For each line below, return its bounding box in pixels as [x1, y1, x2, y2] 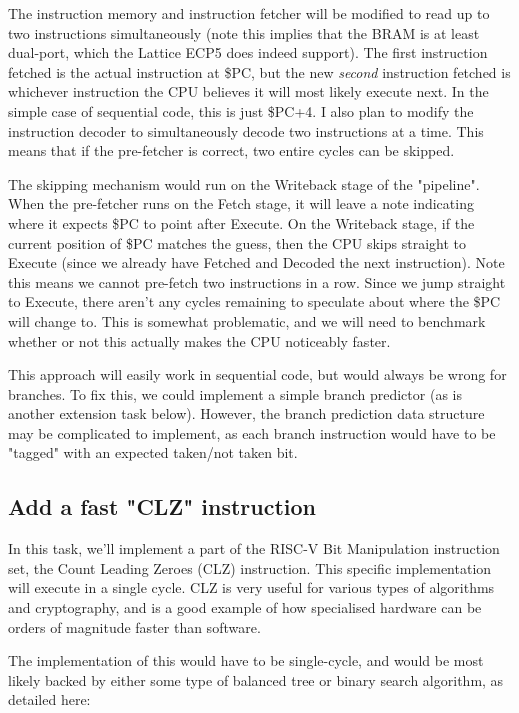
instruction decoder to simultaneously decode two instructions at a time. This [8, 120, 484, 141]
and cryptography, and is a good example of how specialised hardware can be [8, 597, 482, 618]
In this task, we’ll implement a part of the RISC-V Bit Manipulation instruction [8, 538, 500, 559]
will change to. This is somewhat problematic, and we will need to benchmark [8, 310, 486, 331]
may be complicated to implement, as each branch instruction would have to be [8, 422, 496, 443]
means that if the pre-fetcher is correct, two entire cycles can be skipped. [8, 140, 455, 161]
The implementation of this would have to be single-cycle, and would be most [8, 650, 484, 671]
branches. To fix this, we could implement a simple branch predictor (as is [8, 383, 462, 404]
